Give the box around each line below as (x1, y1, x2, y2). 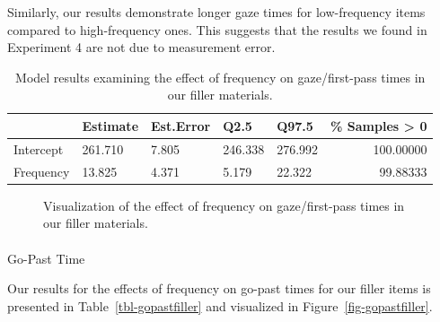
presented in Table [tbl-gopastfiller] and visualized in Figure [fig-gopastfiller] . (7, 296, 433, 315)
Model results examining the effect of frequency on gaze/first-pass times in (15, 67, 426, 86)
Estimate (82, 116, 139, 135)
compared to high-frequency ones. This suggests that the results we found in (7, 20, 427, 39)
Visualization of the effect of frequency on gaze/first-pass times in (43, 196, 405, 214)
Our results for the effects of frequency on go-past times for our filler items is (7, 279, 431, 298)
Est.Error (151, 116, 211, 135)
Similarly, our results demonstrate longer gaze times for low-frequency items (7, 3, 426, 21)
